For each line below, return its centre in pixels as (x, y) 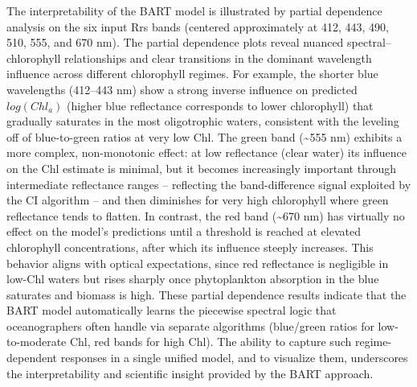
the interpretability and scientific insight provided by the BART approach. (190, 373)
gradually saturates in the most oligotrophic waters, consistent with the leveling (203, 121)
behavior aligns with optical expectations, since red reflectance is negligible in (198, 263)
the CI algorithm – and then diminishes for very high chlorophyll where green (198, 200)
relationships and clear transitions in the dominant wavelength (218, 58)
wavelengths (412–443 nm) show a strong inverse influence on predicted (182, 89)
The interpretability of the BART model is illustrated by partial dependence (194, 10)
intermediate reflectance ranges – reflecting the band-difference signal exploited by (209, 184)
